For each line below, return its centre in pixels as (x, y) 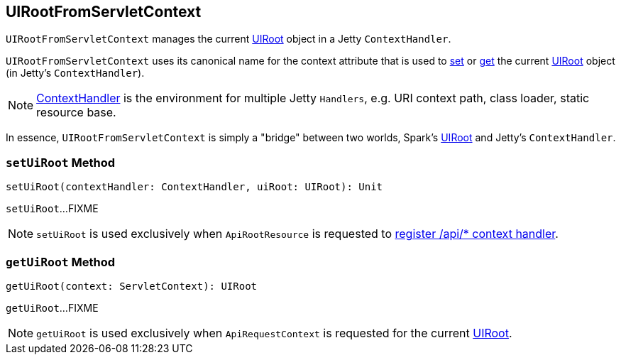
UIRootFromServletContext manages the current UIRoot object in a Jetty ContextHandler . (229, 39)
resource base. (76, 113)
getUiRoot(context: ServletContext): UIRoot (132, 286)
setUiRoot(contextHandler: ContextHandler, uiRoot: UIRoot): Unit (194, 187)
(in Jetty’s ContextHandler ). (75, 73)
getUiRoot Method (61, 262)
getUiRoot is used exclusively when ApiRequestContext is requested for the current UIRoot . (274, 333)
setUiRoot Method (61, 162)
